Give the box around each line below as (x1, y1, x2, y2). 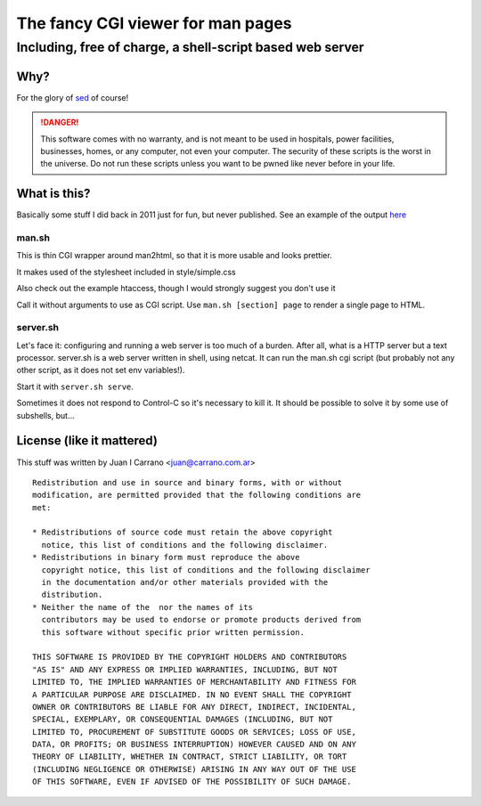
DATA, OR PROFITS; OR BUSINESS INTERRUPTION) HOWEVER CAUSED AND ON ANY (32, 739, 356, 750)
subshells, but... (16, 410, 75, 420)
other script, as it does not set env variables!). (16, 365, 185, 376)
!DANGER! (40, 117, 79, 128)
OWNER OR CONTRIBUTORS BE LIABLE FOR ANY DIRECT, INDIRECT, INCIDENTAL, (32, 702, 356, 712)
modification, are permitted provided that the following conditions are (32, 490, 362, 501)
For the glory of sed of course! (16, 92, 129, 102)
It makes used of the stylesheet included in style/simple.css (16, 266, 236, 277)
